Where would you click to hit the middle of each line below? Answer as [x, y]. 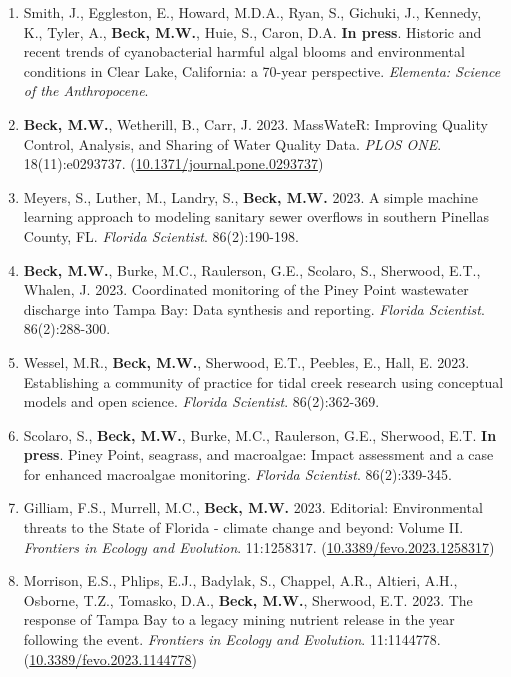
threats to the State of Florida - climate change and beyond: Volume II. [243, 527]
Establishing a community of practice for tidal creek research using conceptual [263, 381]
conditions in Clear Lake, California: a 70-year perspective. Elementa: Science [262, 70]
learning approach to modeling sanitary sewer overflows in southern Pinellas [256, 216]
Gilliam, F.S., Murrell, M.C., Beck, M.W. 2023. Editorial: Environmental [253, 507]
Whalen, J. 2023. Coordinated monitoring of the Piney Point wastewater [246, 289]
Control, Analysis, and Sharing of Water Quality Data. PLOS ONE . [232, 143]
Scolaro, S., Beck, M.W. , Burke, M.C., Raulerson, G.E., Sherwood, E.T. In [260, 434]
